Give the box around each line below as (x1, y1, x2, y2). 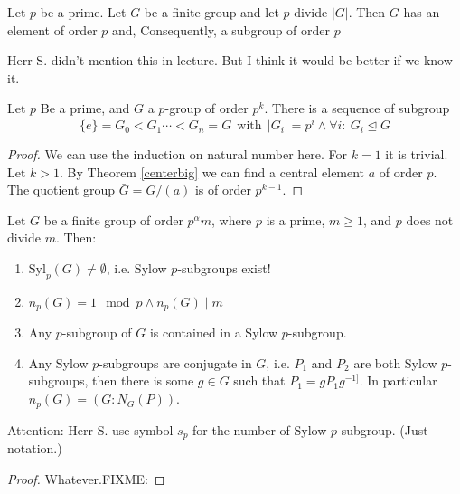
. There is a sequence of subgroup (264, 99, 450, 118)
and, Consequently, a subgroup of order (112, 20, 331, 39)
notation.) (7, 438, 62, 457)
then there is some (92, 371, 194, 390)
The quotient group (7, 180, 116, 199)
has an (403, 3, 440, 21)
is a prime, (266, 210, 325, 229)
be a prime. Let (40, 3, 127, 21)
